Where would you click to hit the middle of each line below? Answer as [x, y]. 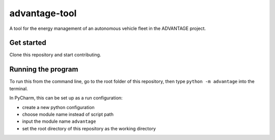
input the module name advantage [59, 121]
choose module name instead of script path [68, 114]
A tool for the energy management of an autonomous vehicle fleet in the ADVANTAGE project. [108, 28]
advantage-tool [43, 13]
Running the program [44, 69]
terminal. [19, 88]
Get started [28, 43]
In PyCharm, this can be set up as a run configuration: [66, 98]
